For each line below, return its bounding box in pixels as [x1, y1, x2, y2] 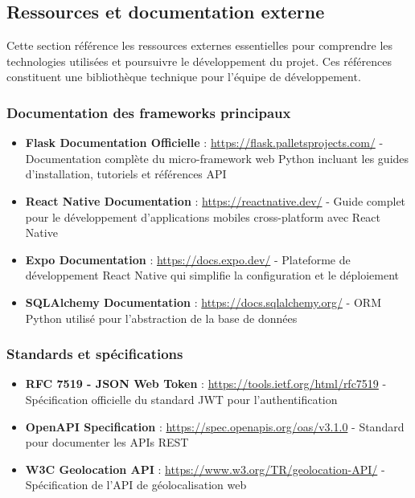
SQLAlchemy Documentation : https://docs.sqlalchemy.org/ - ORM [25, 293, 381, 310]
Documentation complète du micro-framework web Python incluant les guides [25, 149, 409, 166]
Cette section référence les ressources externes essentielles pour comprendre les [6, 37, 393, 54]
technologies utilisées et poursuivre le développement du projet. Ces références [6, 52, 392, 69]
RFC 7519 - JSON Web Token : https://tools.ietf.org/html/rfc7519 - [25, 375, 387, 392]
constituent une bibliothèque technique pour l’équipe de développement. [6, 68, 361, 85]
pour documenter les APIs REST [25, 434, 189, 451]
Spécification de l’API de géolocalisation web [25, 476, 247, 493]
